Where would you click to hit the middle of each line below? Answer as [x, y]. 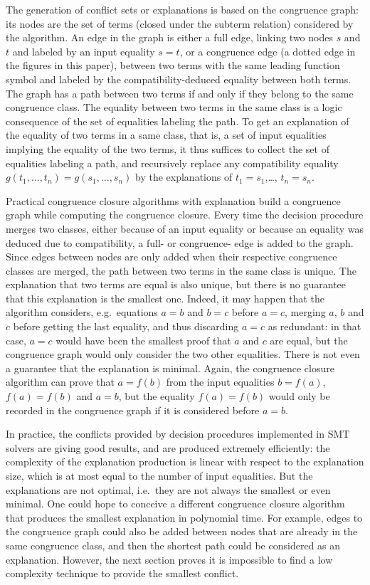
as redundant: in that [314, 326]
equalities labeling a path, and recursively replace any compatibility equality [172, 163]
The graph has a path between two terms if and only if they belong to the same [180, 93]
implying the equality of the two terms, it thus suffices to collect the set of [168, 148]
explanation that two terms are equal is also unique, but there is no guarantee [176, 284]
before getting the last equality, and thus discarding [126, 326]
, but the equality [157, 396]
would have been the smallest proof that [143, 340]
